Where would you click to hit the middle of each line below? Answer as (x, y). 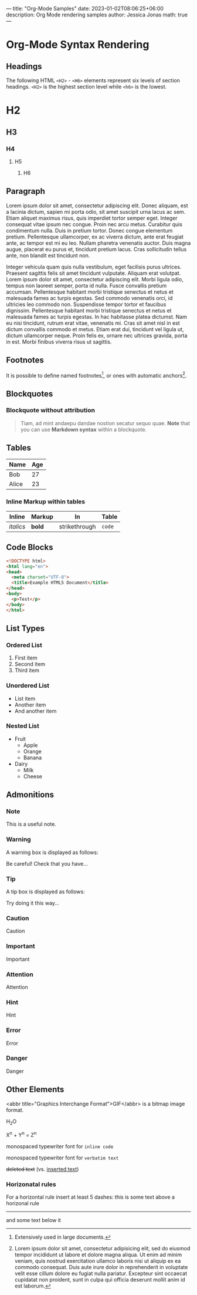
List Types (26, 628)
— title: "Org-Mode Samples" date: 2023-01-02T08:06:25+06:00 (85, 9)
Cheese (33, 776)
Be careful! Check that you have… (47, 863)
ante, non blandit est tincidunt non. (48, 255)
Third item (27, 670)
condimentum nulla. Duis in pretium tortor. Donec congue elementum (89, 230)
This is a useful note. (31, 824)
